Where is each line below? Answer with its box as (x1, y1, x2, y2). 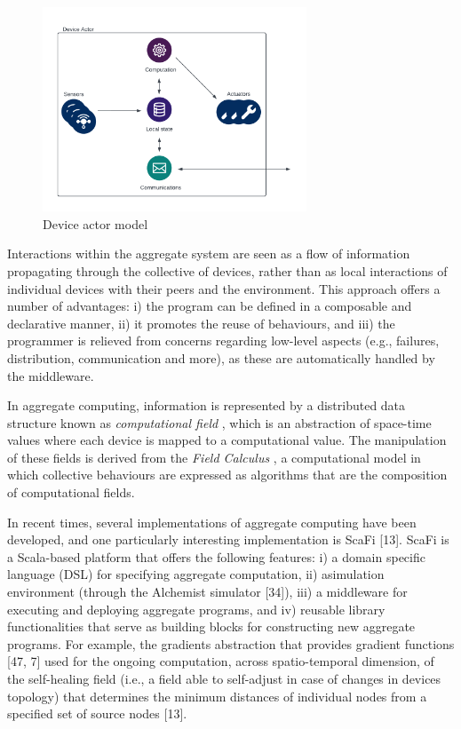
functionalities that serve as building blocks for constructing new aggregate (7, 617, 416, 636)
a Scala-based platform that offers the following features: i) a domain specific (7, 547, 425, 566)
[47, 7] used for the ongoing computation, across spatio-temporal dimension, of (7, 652, 434, 670)
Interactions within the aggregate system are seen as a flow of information (7, 244, 410, 263)
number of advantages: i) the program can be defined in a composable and (7, 297, 412, 315)
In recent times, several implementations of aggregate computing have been (7, 512, 417, 531)
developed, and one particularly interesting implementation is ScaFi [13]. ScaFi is (7, 530, 449, 549)
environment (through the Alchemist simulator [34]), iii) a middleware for (7, 582, 408, 601)
